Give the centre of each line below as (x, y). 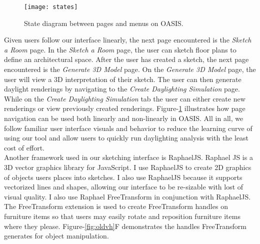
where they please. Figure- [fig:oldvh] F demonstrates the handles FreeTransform (125, 226)
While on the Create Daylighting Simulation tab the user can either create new (125, 98)
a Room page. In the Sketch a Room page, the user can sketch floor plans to (120, 49)
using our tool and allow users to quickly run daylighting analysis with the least (126, 138)
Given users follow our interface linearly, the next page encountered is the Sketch (128, 40)
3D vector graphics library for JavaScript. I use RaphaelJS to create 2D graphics (128, 167)
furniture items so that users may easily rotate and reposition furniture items (122, 216)
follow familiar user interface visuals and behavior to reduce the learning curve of (128, 128)
